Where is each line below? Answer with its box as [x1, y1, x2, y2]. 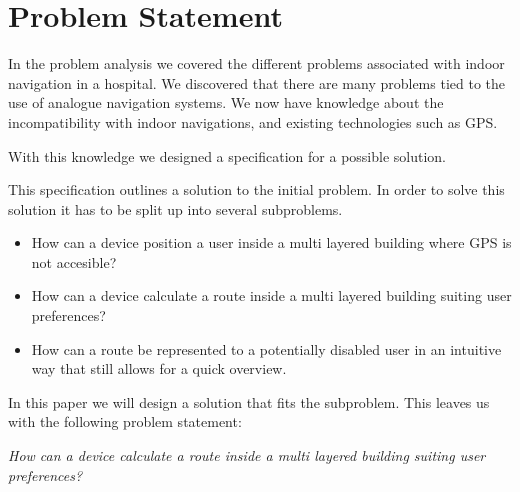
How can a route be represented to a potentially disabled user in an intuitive [31, 338, 502, 359]
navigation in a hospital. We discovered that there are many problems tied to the [8, 72, 505, 93]
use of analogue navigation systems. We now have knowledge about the [8, 92, 444, 113]
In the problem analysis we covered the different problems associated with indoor [8, 53, 505, 74]
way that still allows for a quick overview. [31, 358, 287, 379]
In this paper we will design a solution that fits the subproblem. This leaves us [8, 391, 490, 412]
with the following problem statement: [8, 411, 242, 432]
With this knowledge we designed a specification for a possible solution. [8, 145, 447, 166]
